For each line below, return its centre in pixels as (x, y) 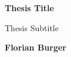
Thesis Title (29, 8)
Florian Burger (35, 47)
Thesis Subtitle (32, 27)
